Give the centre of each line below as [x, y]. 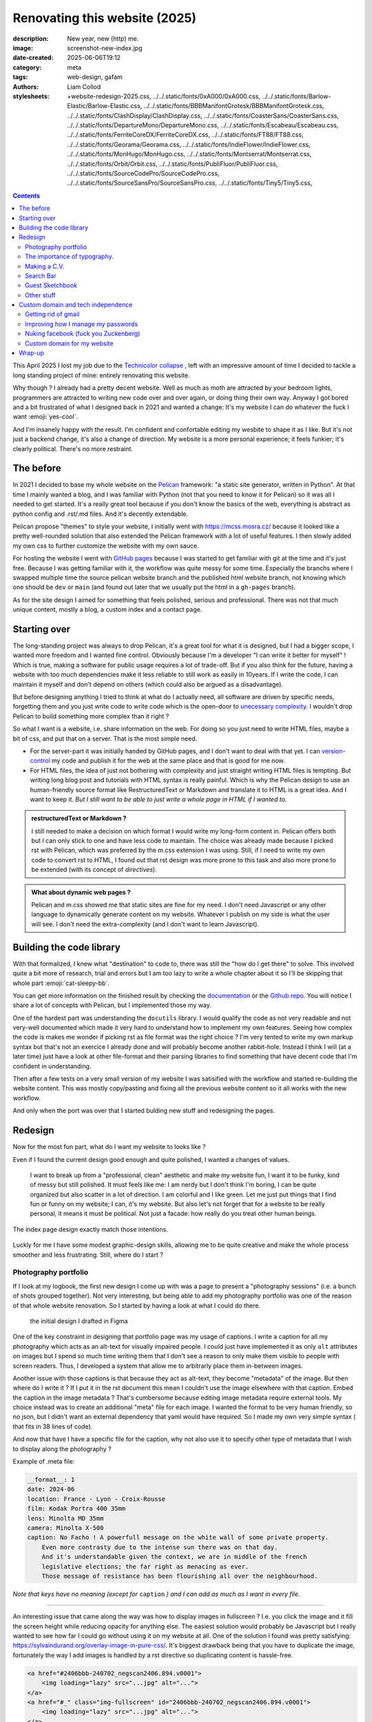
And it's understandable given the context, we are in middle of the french [174, 1557]
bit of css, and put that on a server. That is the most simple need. [105, 738]
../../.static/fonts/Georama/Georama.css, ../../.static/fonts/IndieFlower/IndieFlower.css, [189, 144]
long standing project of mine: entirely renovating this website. [101, 375]
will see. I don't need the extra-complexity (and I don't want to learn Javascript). [145, 924]
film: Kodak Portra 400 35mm [76, 1509]
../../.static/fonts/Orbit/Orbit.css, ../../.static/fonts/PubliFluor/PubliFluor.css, [173, 164]
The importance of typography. [69, 257]
